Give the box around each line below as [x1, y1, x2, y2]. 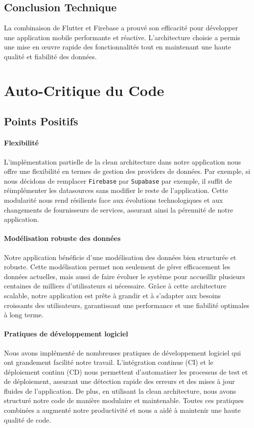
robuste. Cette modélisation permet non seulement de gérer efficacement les [4, 262, 231, 272]
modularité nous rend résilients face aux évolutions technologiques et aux [4, 194, 223, 205]
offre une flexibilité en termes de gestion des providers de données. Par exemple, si [4, 166, 251, 176]
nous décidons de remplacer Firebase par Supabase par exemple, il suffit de [4, 175, 232, 186]
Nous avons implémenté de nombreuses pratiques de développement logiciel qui [4, 347, 241, 357]
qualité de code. [4, 414, 51, 425]
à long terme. [4, 309, 44, 320]
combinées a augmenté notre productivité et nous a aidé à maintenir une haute [4, 405, 241, 415]
